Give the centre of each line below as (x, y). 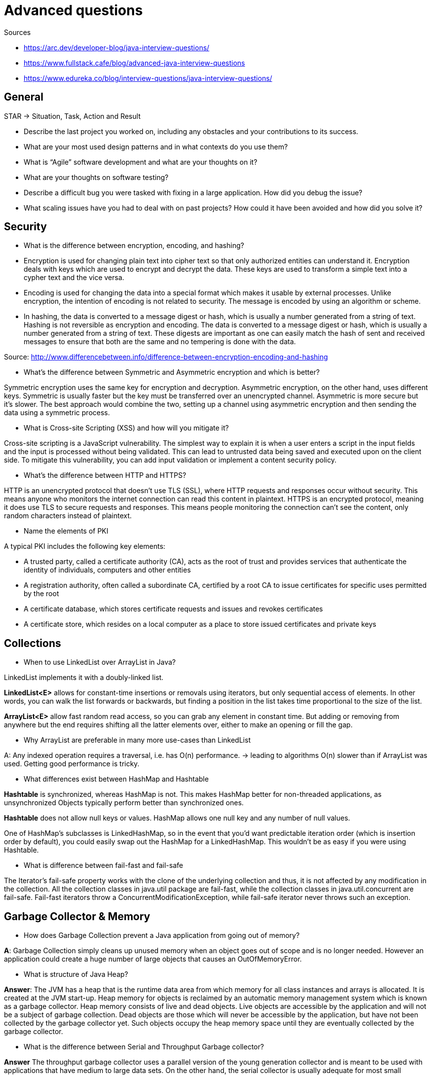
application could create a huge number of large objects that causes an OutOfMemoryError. (153, 959)
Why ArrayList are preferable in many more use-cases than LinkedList (137, 740)
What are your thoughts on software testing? (96, 177)
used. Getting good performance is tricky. (72, 764)
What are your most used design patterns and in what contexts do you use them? (156, 146)
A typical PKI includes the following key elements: (85, 546)
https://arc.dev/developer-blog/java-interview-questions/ (117, 47)
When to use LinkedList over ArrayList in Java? (100, 662)
